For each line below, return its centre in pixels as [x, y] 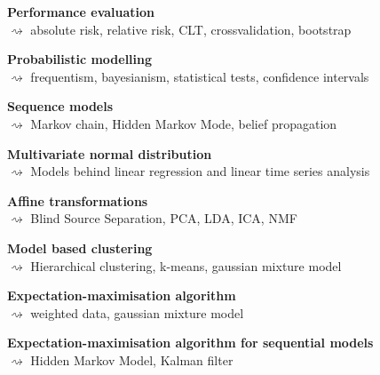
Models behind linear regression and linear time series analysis [200, 171]
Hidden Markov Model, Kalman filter [132, 359]
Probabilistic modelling [80, 59]
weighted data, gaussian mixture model [137, 312]
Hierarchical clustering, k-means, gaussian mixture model [186, 265]
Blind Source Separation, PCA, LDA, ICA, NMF [164, 218]
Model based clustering [80, 247]
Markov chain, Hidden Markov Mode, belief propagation [184, 123]
